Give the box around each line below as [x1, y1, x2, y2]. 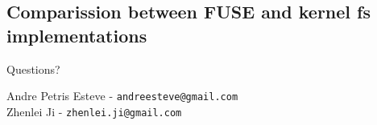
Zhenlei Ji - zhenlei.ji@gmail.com [6, 103, 182, 119]
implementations [6, 22, 147, 47]
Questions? [6, 60, 60, 77]
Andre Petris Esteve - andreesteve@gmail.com [6, 87, 238, 104]
